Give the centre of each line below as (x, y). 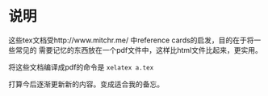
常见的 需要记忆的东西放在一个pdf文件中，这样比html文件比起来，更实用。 (138, 50)
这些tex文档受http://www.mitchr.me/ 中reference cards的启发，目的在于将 (131, 40)
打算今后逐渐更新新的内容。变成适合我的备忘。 (86, 84)
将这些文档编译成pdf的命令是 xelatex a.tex (81, 67)
